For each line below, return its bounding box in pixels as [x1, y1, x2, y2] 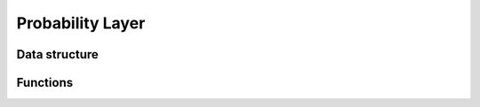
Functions [16, 75, 74, 90]
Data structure [16, 47, 100, 62]
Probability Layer [16, 13, 146, 33]
